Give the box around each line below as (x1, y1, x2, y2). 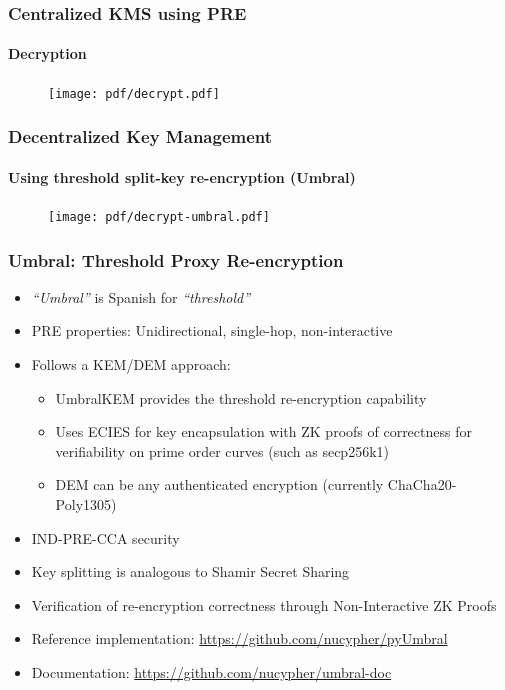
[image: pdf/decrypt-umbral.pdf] (48, 209, 270, 224)
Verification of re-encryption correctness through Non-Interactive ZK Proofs (31, 594, 497, 615)
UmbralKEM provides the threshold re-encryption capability (55, 387, 427, 408)
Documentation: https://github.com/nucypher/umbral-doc (31, 661, 392, 682)
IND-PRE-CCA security (31, 527, 180, 548)
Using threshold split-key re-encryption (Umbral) (8, 166, 356, 187)
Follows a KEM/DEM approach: (31, 354, 231, 374)
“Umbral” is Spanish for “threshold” (31, 286, 251, 307)
